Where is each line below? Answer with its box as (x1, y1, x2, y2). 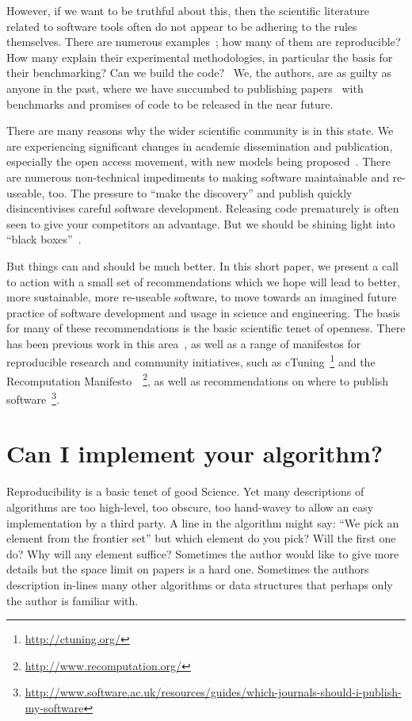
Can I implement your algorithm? (6, 437, 383, 470)
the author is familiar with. (6, 592, 139, 608)
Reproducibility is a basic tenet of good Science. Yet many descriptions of (6, 483, 364, 500)
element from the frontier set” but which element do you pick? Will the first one (6, 530, 396, 547)
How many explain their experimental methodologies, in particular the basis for (6, 48, 393, 65)
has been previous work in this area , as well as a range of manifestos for (6, 335, 361, 351)
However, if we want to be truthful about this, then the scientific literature (6, 2, 370, 18)
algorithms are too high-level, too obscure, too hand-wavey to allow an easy (6, 498, 374, 515)
